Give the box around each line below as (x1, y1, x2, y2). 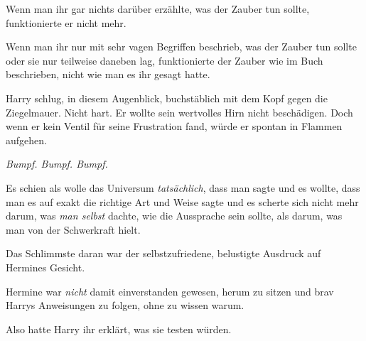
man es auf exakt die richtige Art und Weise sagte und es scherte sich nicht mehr (6, 194, 359, 209)
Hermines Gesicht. (6, 259, 85, 274)
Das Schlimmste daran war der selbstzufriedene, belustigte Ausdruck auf (6, 246, 321, 261)
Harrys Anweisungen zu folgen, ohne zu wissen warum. (6, 298, 244, 313)
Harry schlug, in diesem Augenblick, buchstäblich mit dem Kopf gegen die (6, 90, 328, 105)
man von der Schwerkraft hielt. (6, 222, 141, 237)
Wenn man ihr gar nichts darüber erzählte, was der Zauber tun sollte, (6, 1, 310, 16)
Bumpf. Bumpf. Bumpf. (6, 156, 108, 171)
